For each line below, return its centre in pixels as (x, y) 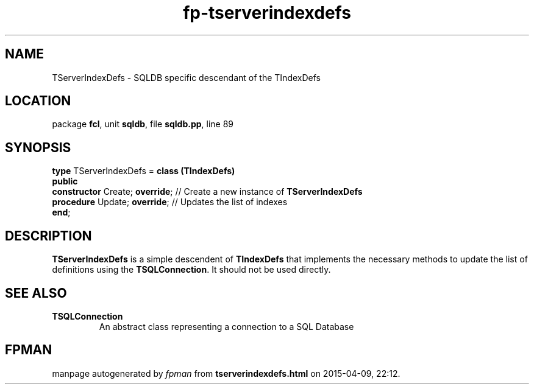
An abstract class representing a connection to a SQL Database (226, 326)
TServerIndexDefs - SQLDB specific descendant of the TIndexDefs (186, 77)
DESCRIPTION (48, 236)
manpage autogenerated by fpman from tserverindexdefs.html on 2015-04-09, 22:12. (226, 373)
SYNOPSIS (38, 147)
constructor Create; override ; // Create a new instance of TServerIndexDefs (207, 192)
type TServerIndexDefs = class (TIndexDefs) (144, 171)
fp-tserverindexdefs (267, 13)
